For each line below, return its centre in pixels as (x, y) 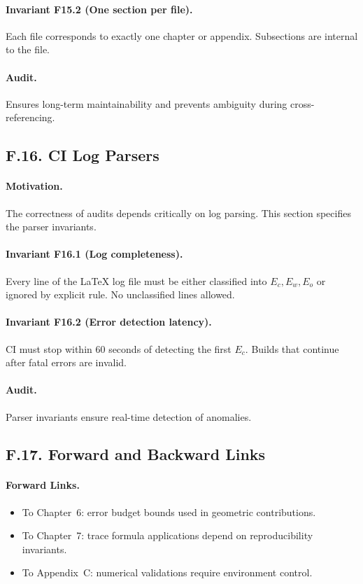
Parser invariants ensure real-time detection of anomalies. (129, 416)
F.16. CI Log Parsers (83, 155)
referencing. (30, 117)
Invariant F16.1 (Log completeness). (94, 254)
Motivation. (34, 186)
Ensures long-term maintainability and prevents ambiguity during (147, 103)
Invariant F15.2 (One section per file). (99, 9)
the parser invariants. (51, 227)
